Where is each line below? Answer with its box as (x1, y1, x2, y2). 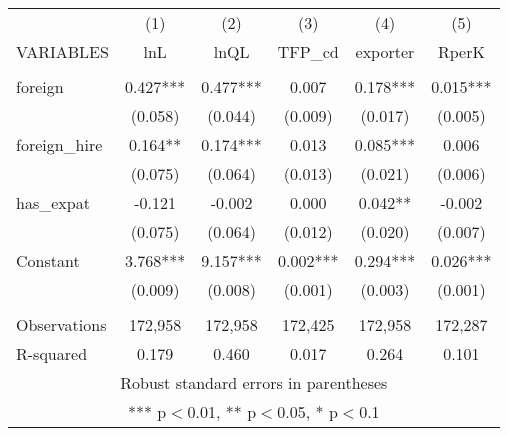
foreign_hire (16, 133, 103, 156)
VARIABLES (16, 40, 109, 63)
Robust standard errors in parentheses (120, 371, 388, 394)
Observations (16, 313, 107, 336)
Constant (16, 249, 80, 272)
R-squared (16, 342, 88, 365)
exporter (355, 40, 415, 63)
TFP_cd (277, 40, 339, 63)
